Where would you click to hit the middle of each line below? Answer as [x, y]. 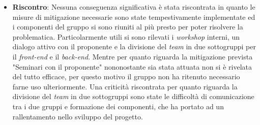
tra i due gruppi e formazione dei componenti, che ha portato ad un [118, 106]
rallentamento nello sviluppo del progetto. [78, 116]
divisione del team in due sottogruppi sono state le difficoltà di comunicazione [133, 96]
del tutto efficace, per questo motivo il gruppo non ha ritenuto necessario [126, 76]
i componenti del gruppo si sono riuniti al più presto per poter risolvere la [128, 27]
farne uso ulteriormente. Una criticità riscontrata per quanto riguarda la [125, 86]
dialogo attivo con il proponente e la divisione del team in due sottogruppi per [134, 46]
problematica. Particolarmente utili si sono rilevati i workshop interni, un [126, 36]
